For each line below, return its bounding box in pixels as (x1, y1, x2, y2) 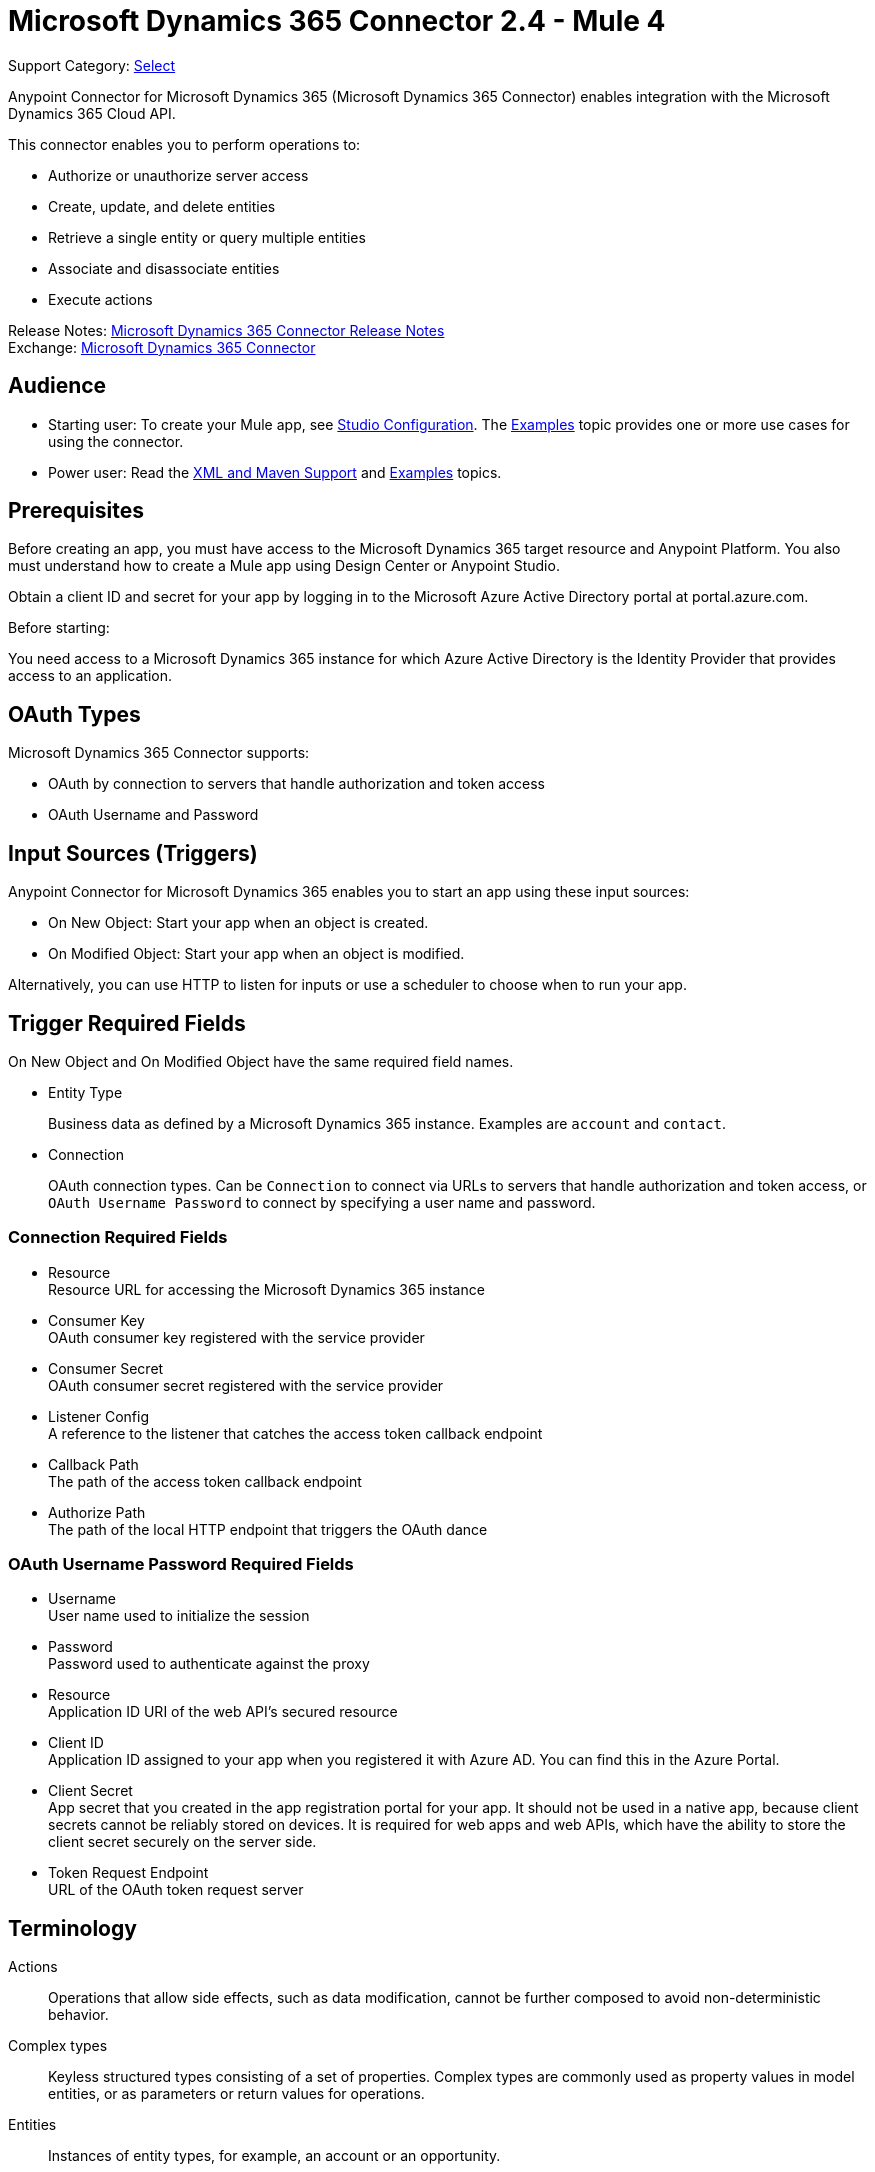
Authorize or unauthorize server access (48, 166, 309, 184)
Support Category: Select (8, 56, 176, 74)
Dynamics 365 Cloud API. (8, 104, 176, 122)
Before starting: (8, 619, 110, 637)
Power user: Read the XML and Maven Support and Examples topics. (48, 463, 502, 481)
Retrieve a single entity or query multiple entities (48, 228, 366, 246)
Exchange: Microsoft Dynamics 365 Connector (8, 338, 316, 356)
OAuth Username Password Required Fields (8, 1554, 354, 1575)
